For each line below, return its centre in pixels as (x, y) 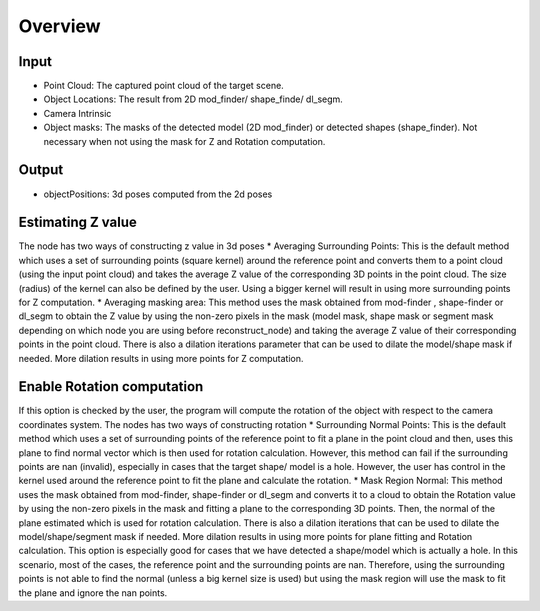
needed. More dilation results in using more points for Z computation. (161, 358)
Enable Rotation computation (111, 386)
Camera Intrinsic (77, 113)
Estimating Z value (77, 222)
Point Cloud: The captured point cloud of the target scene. (163, 86)
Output (41, 170)
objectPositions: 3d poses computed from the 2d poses (158, 194)
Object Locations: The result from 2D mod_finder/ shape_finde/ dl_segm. (193, 99)
